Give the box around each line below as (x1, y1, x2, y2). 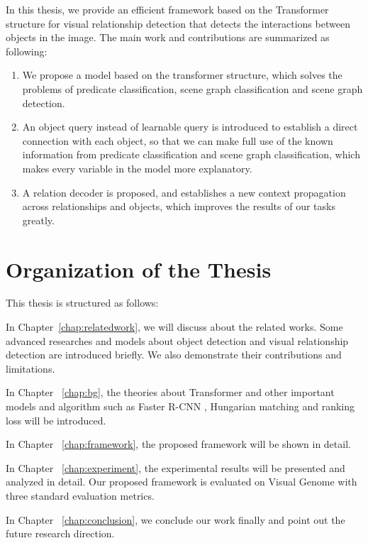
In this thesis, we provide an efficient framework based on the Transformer (6, 2, 329, 16)
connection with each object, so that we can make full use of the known (22, 133, 333, 148)
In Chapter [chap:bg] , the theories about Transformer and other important (6, 385, 335, 400)
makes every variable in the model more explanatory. (22, 160, 252, 175)
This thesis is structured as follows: (6, 295, 159, 310)
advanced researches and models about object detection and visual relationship (6, 333, 349, 348)
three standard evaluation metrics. (6, 488, 155, 503)
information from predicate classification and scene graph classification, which (22, 147, 360, 162)
